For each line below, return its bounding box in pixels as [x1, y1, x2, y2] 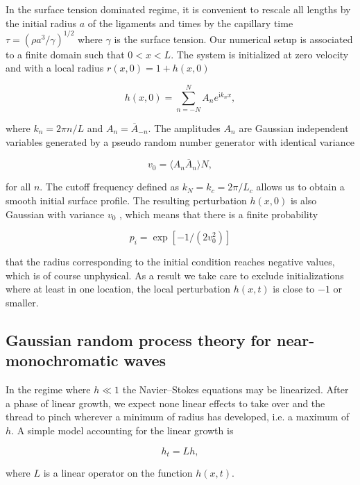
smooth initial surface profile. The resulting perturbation [6, 193, 247, 207]
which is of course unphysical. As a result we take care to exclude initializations [6, 268, 344, 282]
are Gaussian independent [239, 121, 349, 135]
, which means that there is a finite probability [119, 206, 318, 221]
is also [290, 193, 317, 207]
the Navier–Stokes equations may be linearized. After [122, 382, 349, 397]
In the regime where [6, 382, 91, 397]
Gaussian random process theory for [6, 329, 271, 350]
